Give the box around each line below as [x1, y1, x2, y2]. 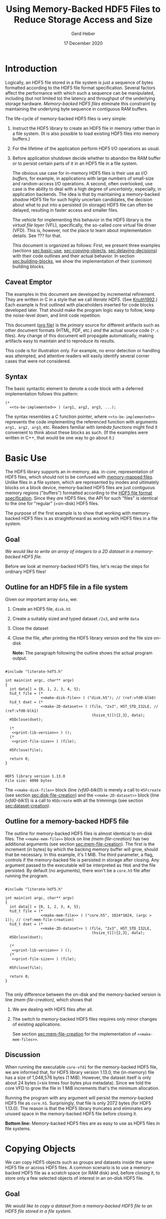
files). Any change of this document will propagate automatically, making [5, 332, 154, 338]
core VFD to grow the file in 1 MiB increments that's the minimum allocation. [5, 1085, 160, 1091]
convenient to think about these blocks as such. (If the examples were [5, 429, 148, 435]
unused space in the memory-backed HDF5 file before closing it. [5, 1110, 137, 1116]
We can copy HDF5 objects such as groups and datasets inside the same [5, 1159, 155, 1165]
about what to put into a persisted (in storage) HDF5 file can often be [12, 202, 153, 208]
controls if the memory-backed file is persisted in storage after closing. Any [5, 857, 160, 863]
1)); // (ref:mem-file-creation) [5, 917, 74, 922]
